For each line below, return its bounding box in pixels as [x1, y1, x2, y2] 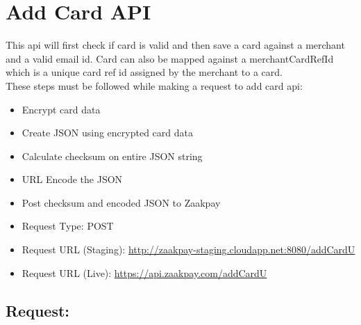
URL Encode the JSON [22, 172, 123, 187]
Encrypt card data [22, 102, 101, 116]
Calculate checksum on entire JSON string [22, 148, 203, 163]
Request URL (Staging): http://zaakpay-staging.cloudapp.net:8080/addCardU [22, 242, 355, 257]
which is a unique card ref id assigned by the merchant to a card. [6, 65, 283, 79]
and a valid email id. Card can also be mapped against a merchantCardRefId [6, 51, 334, 65]
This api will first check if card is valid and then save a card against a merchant [6, 38, 345, 52]
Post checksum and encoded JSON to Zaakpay [22, 195, 221, 209]
